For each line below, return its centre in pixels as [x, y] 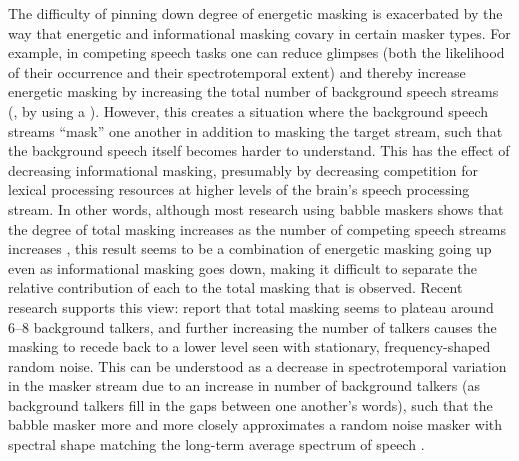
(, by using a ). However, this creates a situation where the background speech [248, 110]
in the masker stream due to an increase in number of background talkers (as [244, 385]
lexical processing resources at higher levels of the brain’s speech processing [239, 189]
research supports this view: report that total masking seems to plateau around [251, 306]
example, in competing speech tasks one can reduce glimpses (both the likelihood [256, 52]
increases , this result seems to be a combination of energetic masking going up [250, 248]
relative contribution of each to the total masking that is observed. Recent [235, 287]
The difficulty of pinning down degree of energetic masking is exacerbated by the [255, 13]
